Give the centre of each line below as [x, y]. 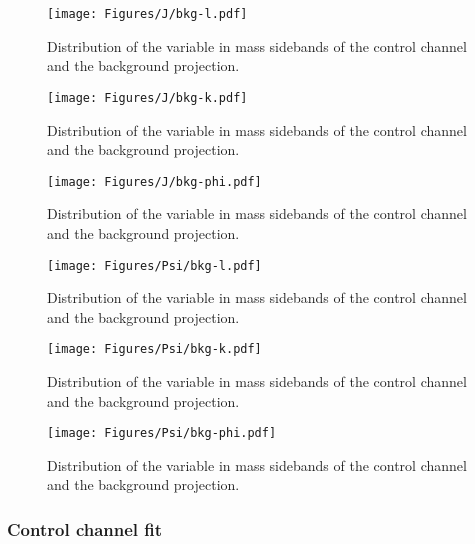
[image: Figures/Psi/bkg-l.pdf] [154, 265]
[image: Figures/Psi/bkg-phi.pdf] [162, 433]
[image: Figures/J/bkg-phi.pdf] [154, 181]
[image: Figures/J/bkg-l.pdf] [147, 14]
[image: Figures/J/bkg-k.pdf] [147, 97]
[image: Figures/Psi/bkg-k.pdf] [154, 349]
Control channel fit [85, 528]
